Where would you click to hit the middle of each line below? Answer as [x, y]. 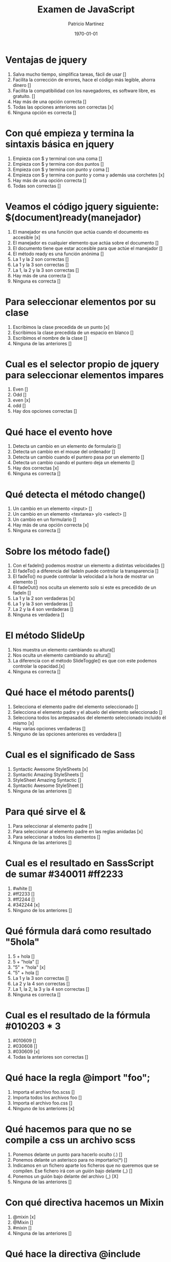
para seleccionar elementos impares [84, 375]
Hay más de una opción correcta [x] [51, 525]
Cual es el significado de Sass [70, 755]
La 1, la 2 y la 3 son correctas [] [46, 270]
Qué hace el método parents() [70, 693]
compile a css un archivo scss [70, 1140]
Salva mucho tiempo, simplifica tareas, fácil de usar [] [69, 74]
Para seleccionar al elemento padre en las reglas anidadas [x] [78, 831]
